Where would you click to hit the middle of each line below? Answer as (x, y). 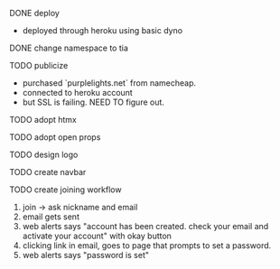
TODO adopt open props (55, 137)
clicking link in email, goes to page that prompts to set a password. (147, 246)
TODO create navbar (48, 172)
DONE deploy (35, 13)
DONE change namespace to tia (69, 48)
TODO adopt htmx (43, 120)
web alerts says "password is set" (85, 255)
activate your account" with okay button (97, 236)
